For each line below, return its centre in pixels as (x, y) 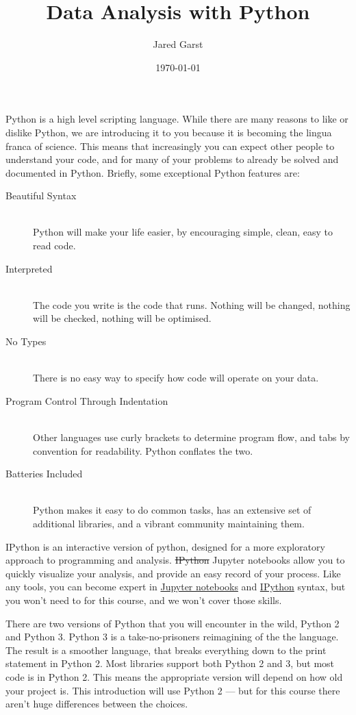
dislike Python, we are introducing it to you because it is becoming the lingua (169, 132)
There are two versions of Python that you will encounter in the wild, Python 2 (173, 623)
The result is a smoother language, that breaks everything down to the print (166, 650)
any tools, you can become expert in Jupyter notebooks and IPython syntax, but (176, 587)
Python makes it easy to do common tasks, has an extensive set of (172, 510)
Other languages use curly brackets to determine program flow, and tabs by (191, 437)
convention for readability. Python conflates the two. (143, 450)
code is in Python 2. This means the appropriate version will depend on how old (174, 676)
